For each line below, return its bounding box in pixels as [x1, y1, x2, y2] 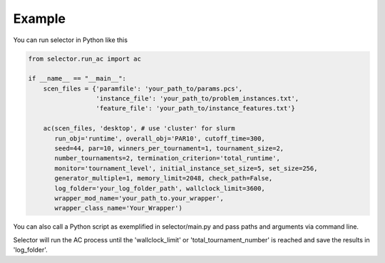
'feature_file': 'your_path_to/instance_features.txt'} [96, 104, 296, 113]
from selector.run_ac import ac [28, 54, 142, 63]
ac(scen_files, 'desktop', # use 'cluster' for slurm [43, 125, 235, 133]
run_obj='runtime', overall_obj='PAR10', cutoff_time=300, [54, 134, 265, 143]
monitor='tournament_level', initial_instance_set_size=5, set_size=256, [54, 164, 318, 172]
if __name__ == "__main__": [28, 75, 126, 83]
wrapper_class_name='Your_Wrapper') [54, 204, 183, 212]
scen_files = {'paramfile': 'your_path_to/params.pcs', [43, 84, 243, 93]
